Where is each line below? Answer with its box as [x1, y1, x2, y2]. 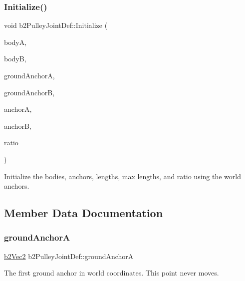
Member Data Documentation [4, 205, 163, 221]
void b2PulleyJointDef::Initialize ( [4, 20, 108, 30]
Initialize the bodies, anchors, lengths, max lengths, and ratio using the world [4, 171, 241, 181]
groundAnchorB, [4, 87, 55, 97]
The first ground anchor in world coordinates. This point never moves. [4, 268, 219, 278]
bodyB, [4, 53, 26, 64]
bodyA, [4, 36, 27, 47]
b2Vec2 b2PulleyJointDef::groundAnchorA [4, 251, 134, 261]
